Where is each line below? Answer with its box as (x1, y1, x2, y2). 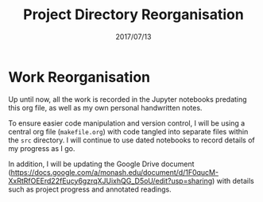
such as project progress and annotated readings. (8, 185, 172, 194)
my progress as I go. (8, 143, 75, 153)
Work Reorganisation (8, 68, 151, 86)
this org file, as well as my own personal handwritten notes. (8, 103, 203, 112)
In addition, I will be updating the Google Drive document (8, 159, 195, 169)
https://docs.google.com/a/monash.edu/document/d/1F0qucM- (10, 167, 219, 177)
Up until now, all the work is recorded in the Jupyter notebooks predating (8, 94, 248, 104)
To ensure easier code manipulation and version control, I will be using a (8, 118, 246, 128)
